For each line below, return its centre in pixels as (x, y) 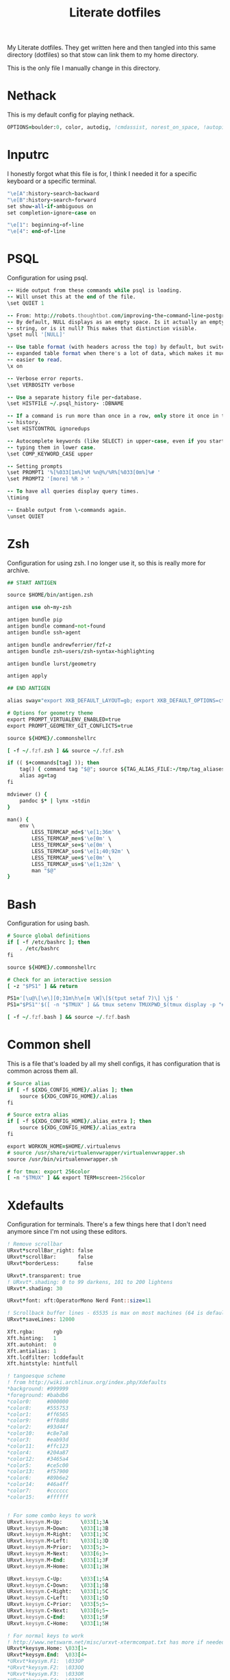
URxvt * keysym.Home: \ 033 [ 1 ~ (47, 1648)
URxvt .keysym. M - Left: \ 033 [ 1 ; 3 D (58, 1541)
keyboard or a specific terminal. (52, 181)
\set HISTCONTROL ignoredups (49, 429)
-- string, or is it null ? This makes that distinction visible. (102, 328)
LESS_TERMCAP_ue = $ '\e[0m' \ (72, 858)
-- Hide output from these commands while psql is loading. (95, 291)
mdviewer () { (27, 794)
